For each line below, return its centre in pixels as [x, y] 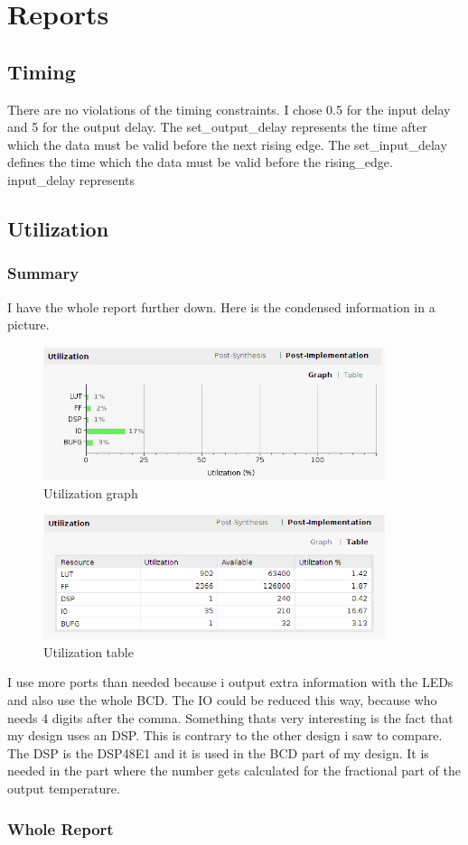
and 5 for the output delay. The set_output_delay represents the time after [217, 127]
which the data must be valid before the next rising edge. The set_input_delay [227, 144]
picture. [28, 325]
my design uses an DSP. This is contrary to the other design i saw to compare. [225, 735]
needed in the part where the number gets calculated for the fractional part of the [234, 771]
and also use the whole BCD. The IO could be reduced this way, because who [222, 700]
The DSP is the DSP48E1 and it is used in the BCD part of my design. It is [218, 752]
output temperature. [64, 789]
